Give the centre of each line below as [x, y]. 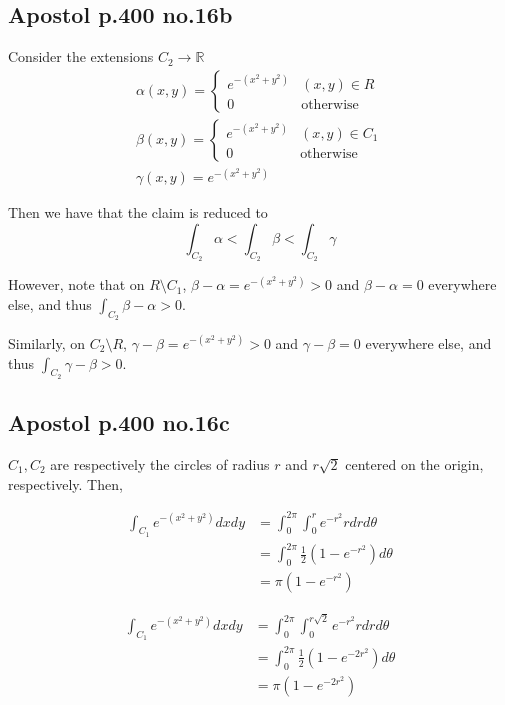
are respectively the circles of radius [160, 463]
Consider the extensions [81, 56]
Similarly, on [47, 342]
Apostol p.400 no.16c [119, 422]
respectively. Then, [65, 483]
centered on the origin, [414, 463]
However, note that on [76, 284]
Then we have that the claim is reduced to [138, 212]
